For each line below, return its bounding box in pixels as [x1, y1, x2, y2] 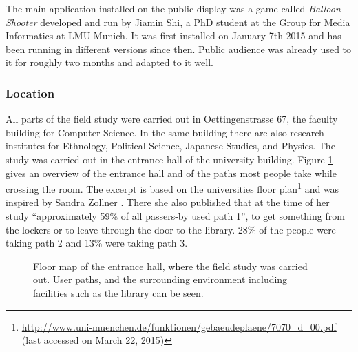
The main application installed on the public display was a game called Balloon [6, 1, 341, 15]
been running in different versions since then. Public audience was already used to [6, 41, 352, 56]
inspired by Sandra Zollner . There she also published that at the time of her [6, 195, 330, 209]
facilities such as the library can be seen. [33, 285, 204, 300]
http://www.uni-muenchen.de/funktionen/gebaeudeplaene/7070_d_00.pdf [21, 319, 337, 333]
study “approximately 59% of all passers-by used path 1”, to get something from [6, 209, 345, 222]
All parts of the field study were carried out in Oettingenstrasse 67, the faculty [6, 112, 338, 126]
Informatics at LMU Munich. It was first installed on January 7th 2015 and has [6, 28, 341, 43]
